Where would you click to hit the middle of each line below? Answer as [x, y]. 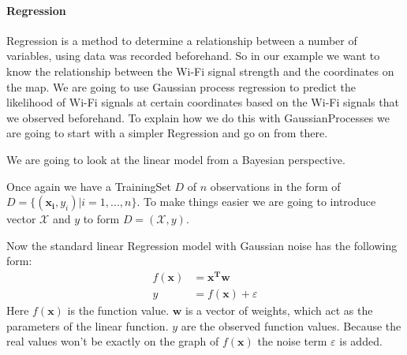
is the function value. [118, 310]
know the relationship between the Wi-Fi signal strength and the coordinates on [200, 71]
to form [101, 219]
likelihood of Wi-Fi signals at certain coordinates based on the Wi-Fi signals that [203, 102]
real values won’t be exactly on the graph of [113, 341]
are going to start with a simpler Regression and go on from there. [167, 133]
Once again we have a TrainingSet [89, 186]
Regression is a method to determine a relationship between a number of [182, 40]
